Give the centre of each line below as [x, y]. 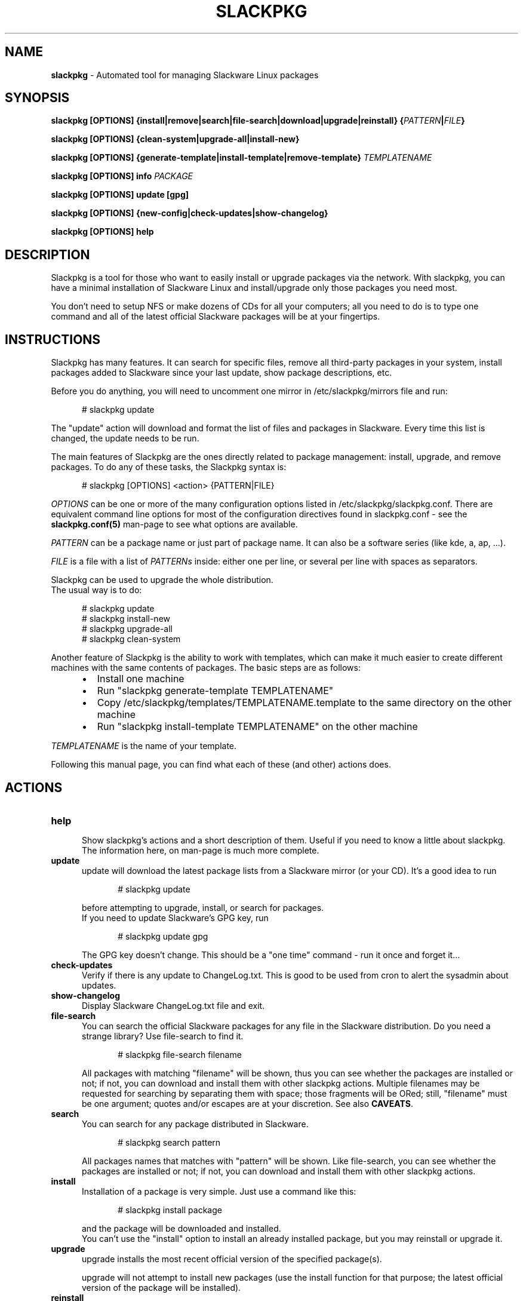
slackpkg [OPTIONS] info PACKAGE [122, 176]
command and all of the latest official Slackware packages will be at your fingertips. [216, 317]
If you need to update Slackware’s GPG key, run [175, 918]
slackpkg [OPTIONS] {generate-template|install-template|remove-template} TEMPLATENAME [241, 158]
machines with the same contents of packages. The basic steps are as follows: [206, 668]
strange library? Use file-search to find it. [163, 1036]
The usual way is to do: [96, 590]
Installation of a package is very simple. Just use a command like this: [219, 1191]
